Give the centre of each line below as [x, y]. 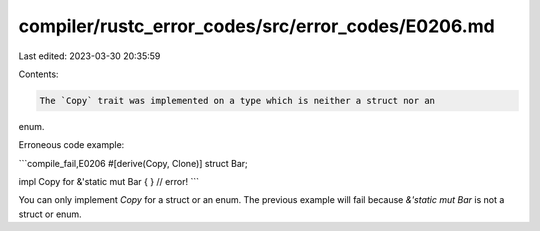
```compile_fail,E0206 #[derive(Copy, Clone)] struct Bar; [133, 163]
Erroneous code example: [71, 145]
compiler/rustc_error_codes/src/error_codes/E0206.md [256, 26]
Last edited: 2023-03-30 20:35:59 [89, 56]
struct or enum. [50, 214]
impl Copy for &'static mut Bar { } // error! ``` [109, 182]
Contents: [38, 74]
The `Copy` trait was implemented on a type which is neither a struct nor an [237, 100]
